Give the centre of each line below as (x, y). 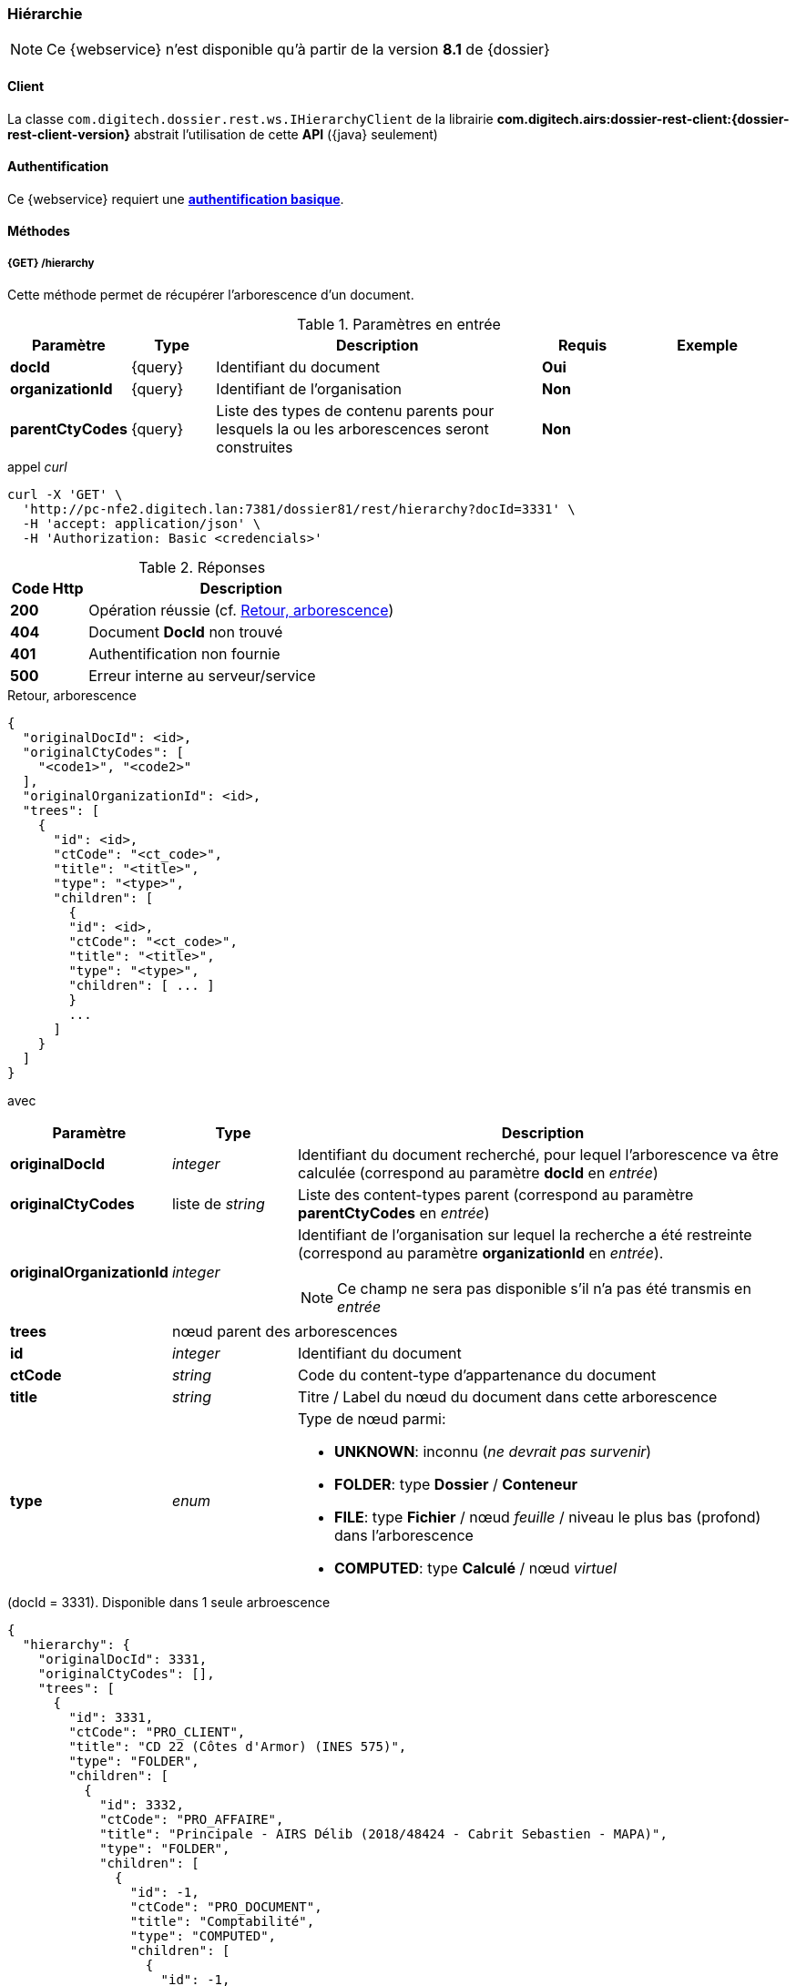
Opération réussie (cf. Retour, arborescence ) (241, 611)
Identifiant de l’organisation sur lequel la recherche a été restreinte (525, 1235)
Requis (583, 346)
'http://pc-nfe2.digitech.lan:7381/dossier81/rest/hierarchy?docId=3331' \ (299, 509)
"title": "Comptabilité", (222, 1922)
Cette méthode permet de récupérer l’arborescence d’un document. (211, 295)
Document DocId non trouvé (186, 632)
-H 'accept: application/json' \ (142, 524)
